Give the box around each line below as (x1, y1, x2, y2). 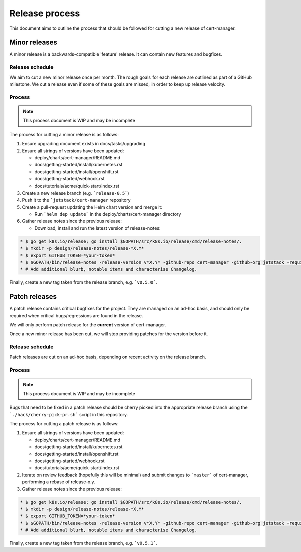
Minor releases (9, 38, 57, 47)
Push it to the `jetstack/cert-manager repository (22, 197, 131, 203)
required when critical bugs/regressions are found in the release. (9, 312, 143, 318)
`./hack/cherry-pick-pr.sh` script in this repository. (9, 411, 128, 417)
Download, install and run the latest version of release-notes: (34, 225, 161, 231)
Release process (9, 8, 80, 19)
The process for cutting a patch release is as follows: (9, 421, 119, 427)
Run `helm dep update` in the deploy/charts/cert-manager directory (34, 211, 181, 217)
